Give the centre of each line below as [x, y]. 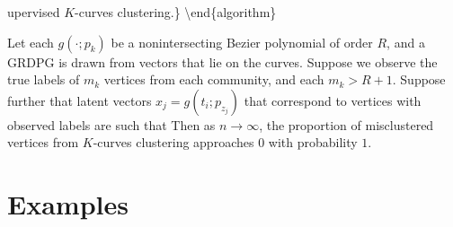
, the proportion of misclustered [346, 124]
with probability [313, 142]
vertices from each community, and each [214, 79]
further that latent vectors [80, 100]
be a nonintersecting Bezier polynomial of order [242, 42]
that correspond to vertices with [333, 100]
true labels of [44, 79]
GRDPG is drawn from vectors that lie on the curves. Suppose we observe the [222, 61]
